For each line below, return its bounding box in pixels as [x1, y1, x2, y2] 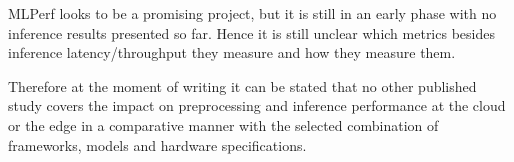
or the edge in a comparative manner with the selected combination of [8, 114, 439, 135]
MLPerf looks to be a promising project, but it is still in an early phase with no [8, 3, 497, 23]
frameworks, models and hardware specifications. [8, 134, 307, 155]
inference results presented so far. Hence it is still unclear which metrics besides [8, 22, 495, 43]
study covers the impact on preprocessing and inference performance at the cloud [8, 95, 506, 116]
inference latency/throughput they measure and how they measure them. [8, 42, 456, 63]
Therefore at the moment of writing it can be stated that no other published [8, 75, 477, 96]
